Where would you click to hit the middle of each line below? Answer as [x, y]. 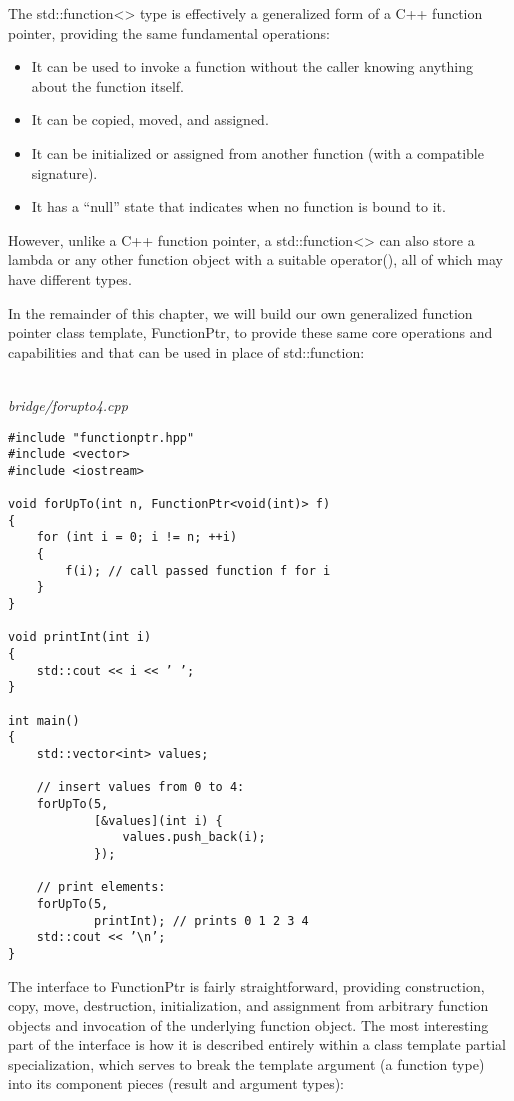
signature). [64, 172]
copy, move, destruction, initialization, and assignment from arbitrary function [248, 1005]
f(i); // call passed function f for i [198, 570]
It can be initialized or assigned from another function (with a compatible [257, 152]
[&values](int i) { [158, 820]
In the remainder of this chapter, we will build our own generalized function [240, 312]
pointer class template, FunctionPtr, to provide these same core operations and [250, 332]
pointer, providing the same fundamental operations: [169, 32]
